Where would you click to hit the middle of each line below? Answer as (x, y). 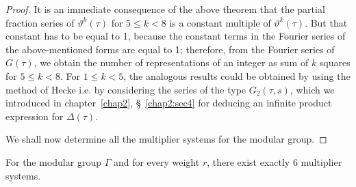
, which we (312, 89)
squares (335, 62)
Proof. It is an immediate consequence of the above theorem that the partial (165, 9)
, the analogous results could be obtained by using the (237, 75)
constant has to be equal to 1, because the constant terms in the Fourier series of (176, 36)
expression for (35, 116)
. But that (326, 22)
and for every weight (156, 161)
